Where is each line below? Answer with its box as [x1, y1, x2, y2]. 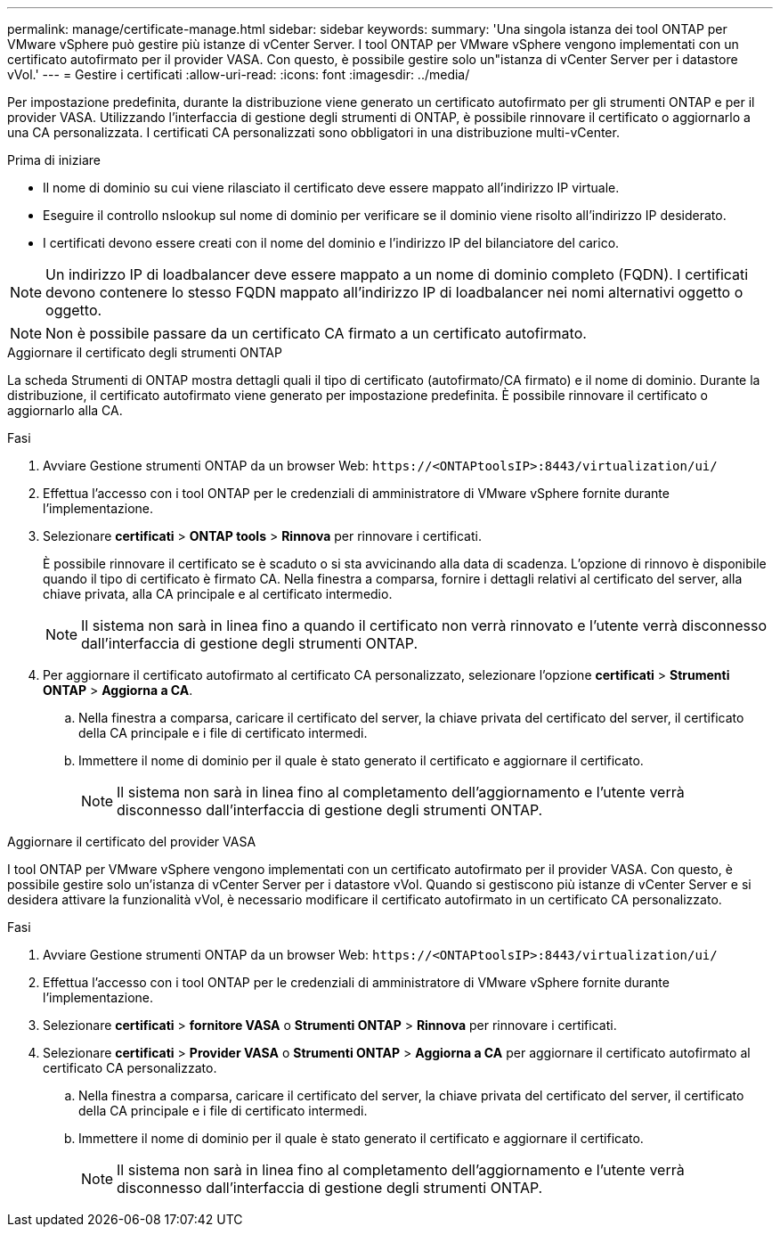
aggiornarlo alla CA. [7, 403, 123, 418]
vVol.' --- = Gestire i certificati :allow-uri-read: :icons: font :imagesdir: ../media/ [7, 67, 470, 82]
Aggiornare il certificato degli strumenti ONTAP [7, 345, 282, 360]
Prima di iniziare [7, 152, 101, 168]
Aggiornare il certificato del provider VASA [7, 834, 256, 849]
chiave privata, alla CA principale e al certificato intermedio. [43, 586, 393, 601]
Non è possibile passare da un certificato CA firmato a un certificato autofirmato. [45, 324, 587, 342]
